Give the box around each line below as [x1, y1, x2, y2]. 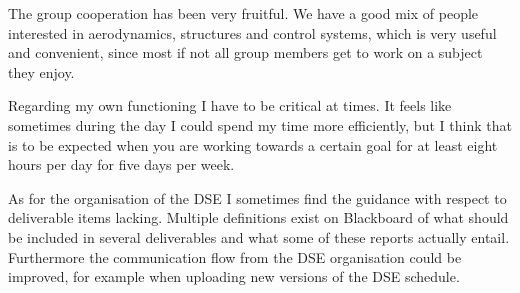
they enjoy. [8, 61, 75, 82]
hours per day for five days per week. [8, 154, 235, 175]
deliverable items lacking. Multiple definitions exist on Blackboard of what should [8, 207, 509, 228]
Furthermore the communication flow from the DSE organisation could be [8, 246, 462, 267]
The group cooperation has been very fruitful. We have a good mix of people [8, 3, 479, 23]
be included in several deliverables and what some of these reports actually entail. [8, 226, 510, 247]
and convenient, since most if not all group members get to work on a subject [8, 42, 483, 63]
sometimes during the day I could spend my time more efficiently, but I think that [8, 114, 512, 135]
